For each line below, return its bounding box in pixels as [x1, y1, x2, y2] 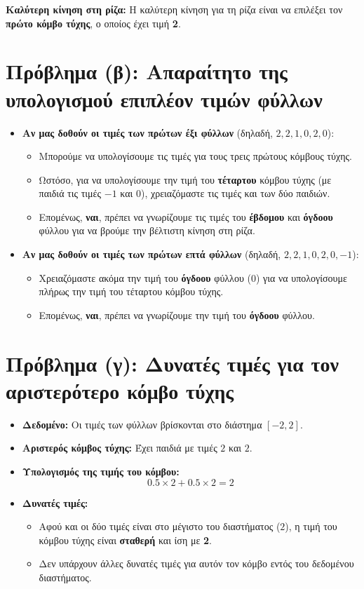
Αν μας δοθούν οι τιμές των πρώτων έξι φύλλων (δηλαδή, [22, 125, 273, 140]
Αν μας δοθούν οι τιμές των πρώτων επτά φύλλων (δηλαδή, [22, 247, 281, 262]
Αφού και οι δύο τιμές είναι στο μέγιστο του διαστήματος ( [39, 519, 281, 534]
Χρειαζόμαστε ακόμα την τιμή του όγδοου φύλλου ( [39, 270, 251, 285]
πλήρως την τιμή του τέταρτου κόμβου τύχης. [39, 284, 224, 299]
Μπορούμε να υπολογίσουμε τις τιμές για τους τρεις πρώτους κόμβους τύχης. [39, 149, 352, 163]
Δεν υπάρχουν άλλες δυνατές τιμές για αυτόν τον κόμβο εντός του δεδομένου [39, 556, 354, 571]
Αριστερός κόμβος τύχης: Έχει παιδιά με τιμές [22, 440, 217, 455]
